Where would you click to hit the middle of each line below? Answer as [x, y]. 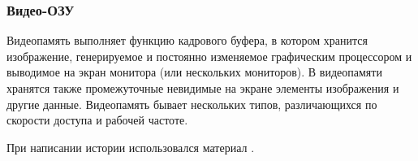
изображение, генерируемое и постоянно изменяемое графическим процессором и [209, 56]
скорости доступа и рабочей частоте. [97, 120]
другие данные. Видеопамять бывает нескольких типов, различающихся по [192, 104]
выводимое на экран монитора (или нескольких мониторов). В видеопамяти [194, 72]
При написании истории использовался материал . [131, 147]
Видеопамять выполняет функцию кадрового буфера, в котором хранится [187, 40]
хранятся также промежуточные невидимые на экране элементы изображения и [203, 88]
